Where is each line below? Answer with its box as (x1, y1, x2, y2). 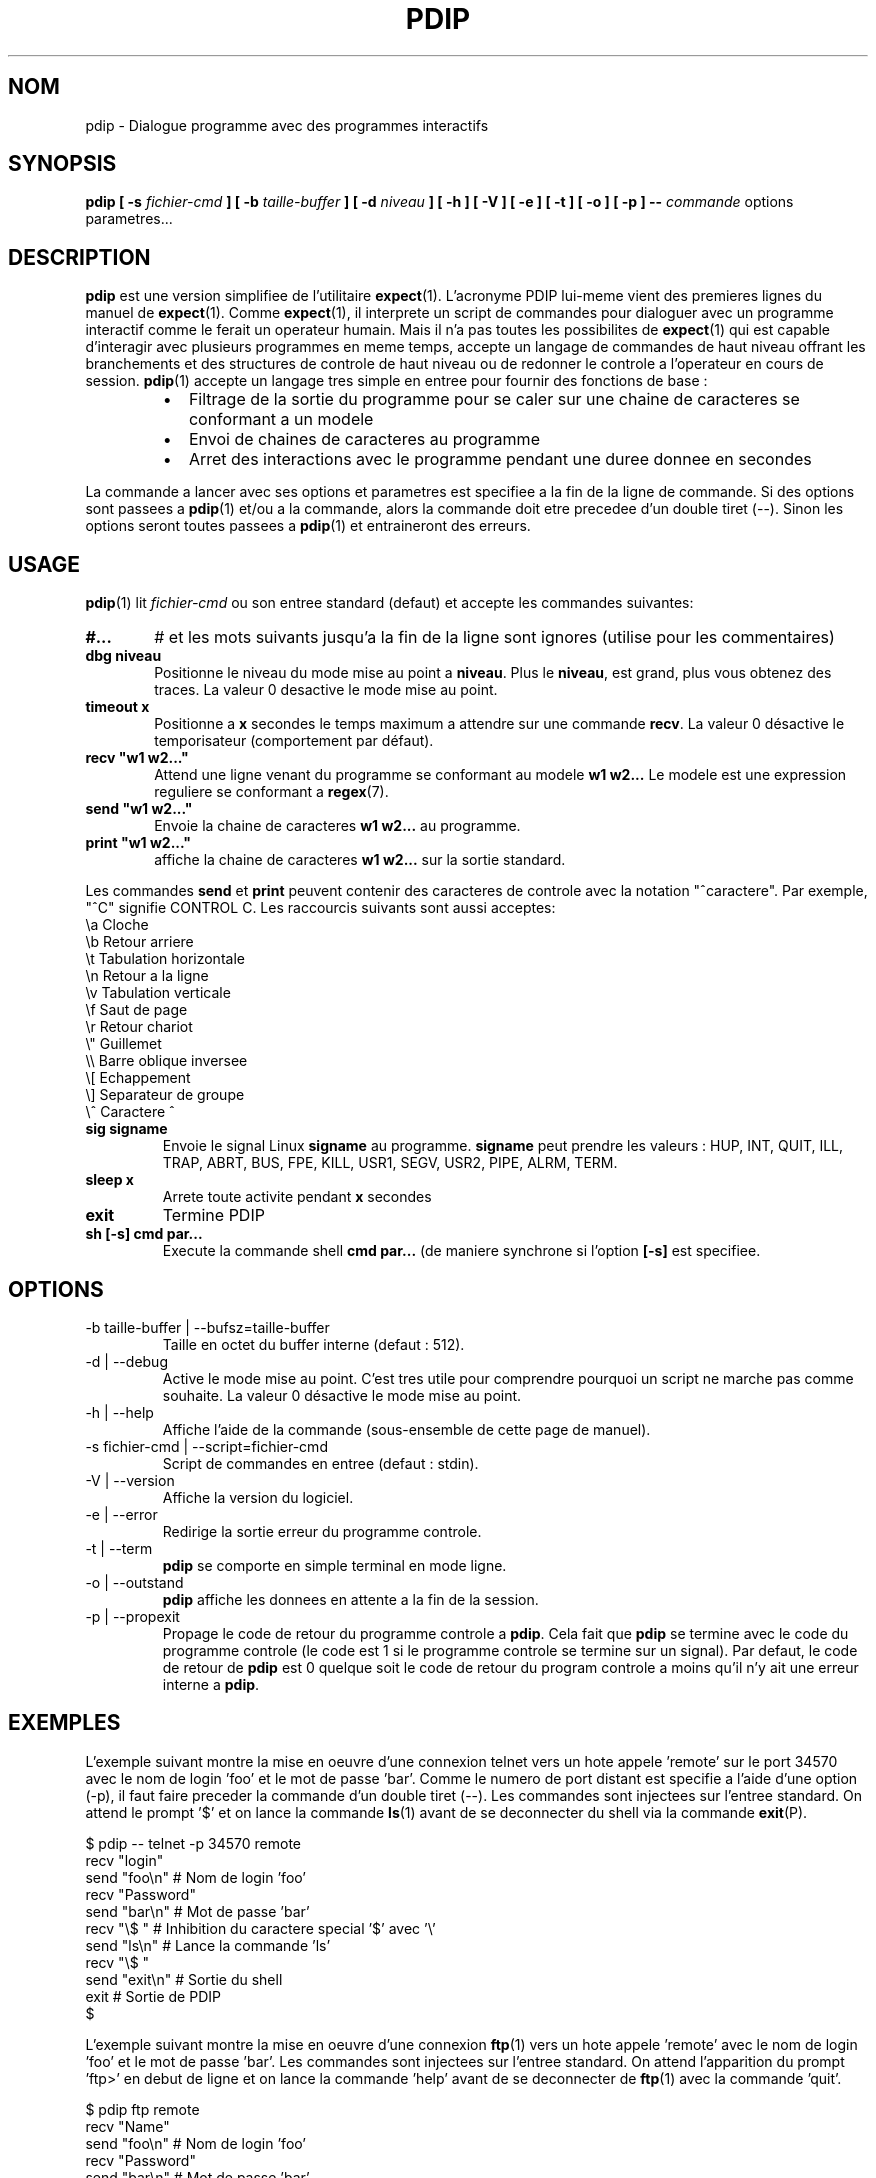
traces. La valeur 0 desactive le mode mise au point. (154, 681, 498, 699)
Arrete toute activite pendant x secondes (162, 1188, 432, 1206)
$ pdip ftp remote (85, 2100, 200, 2118)
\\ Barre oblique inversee (85, 1052, 248, 1070)
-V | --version (85, 1471, 175, 1489)
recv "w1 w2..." (85, 749, 189, 767)
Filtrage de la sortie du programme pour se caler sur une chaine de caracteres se (188, 389, 800, 410)
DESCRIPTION (8, 244, 151, 270)
